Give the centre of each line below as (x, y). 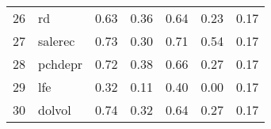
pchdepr (61, 64)
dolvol (55, 110)
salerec (57, 41)
